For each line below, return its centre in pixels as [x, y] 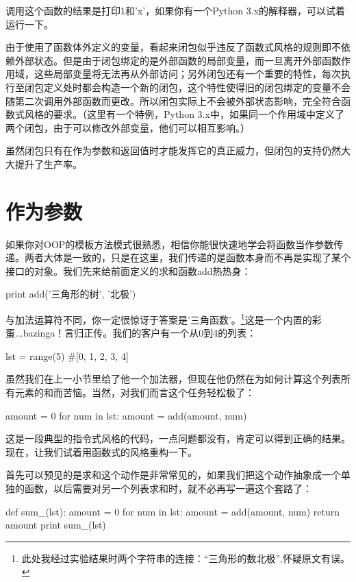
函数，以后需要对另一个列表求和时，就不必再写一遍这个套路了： [168, 488]
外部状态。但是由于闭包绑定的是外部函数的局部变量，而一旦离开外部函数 [178, 60]
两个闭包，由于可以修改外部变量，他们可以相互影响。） [128, 127]
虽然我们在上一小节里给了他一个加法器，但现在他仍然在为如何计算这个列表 [173, 379]
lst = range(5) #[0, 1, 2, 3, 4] [67, 355]
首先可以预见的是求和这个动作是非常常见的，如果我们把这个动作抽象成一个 [173, 475]
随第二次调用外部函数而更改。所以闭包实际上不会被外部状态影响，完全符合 [173, 100]
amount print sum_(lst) [56, 525]
